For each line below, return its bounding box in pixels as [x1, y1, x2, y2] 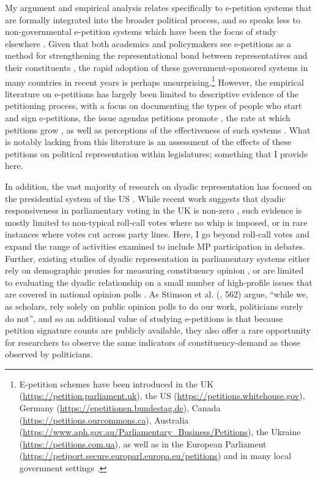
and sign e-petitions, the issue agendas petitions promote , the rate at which [5, 111, 290, 124]
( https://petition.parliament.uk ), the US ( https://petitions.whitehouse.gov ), [19, 389, 305, 402]
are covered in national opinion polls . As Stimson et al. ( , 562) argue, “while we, [5, 288, 309, 301]
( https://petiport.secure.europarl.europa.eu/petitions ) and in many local [19, 449, 292, 462]
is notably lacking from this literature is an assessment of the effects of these [5, 135, 292, 148]
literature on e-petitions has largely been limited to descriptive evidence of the [5, 87, 298, 100]
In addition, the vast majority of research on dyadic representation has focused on [5, 179, 312, 192]
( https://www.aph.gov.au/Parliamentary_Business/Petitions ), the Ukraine [19, 425, 301, 438]
